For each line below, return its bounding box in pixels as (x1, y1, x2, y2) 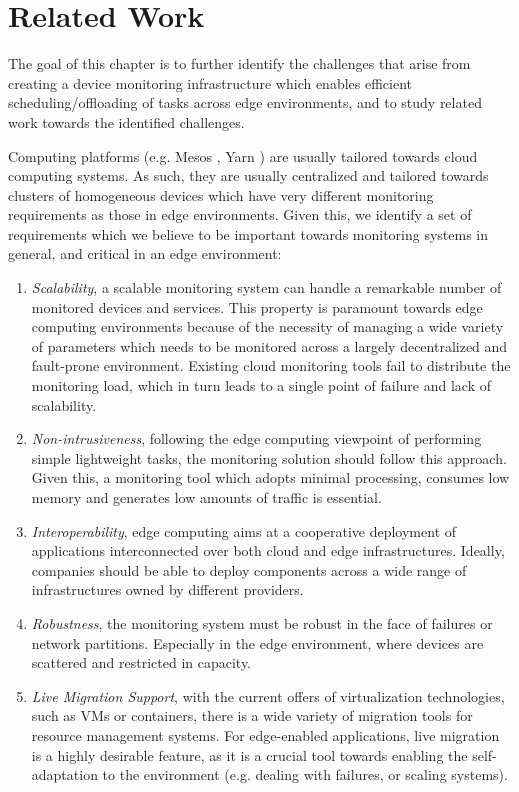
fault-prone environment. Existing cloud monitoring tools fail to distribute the (31, 355, 511, 376)
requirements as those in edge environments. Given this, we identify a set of (8, 204, 472, 225)
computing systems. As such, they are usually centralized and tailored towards (8, 165, 489, 186)
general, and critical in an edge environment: (8, 243, 282, 264)
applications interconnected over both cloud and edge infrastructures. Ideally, (31, 540, 505, 561)
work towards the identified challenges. (8, 111, 245, 132)
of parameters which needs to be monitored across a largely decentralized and (31, 335, 508, 356)
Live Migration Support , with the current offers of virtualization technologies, (31, 685, 505, 706)
